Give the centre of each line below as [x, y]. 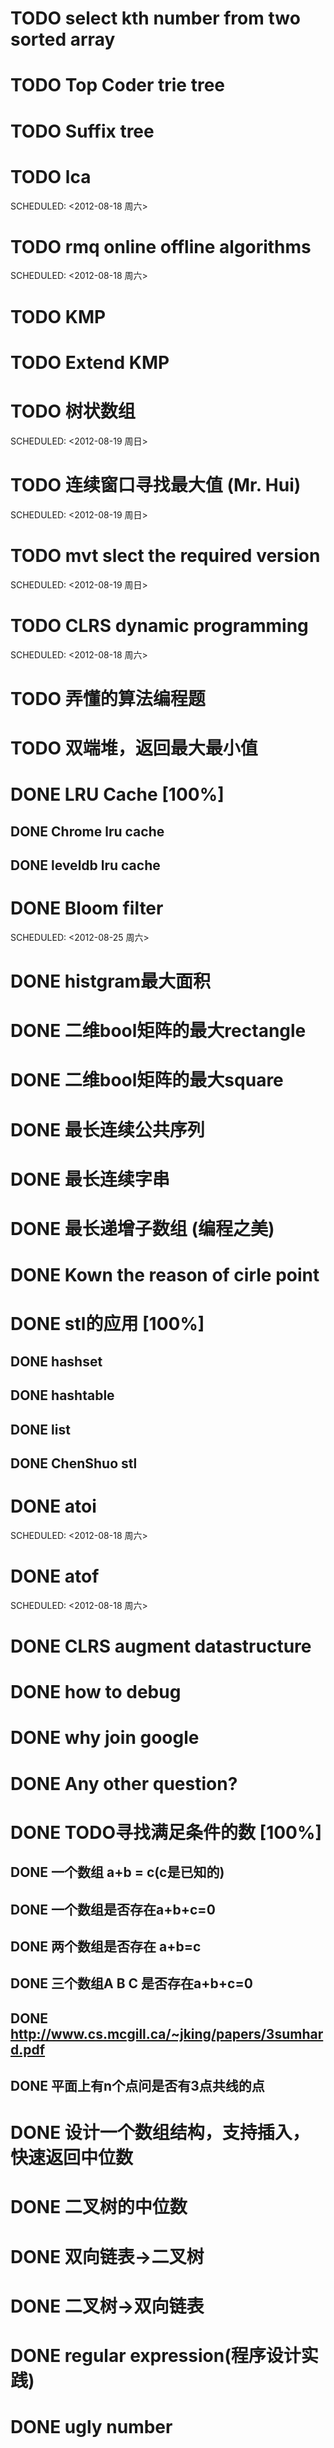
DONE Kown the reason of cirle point [165, 1275]
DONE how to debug [96, 1692]
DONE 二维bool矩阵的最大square [147, 1080]
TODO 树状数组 [73, 411]
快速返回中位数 [72, 2158]
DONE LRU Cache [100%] [117, 794]
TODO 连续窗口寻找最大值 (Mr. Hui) [156, 484]
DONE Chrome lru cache [87, 831]
